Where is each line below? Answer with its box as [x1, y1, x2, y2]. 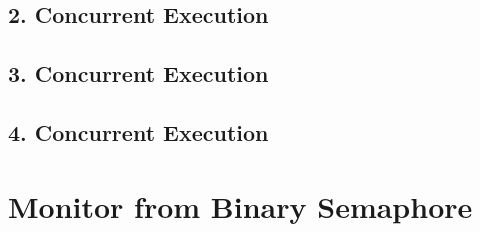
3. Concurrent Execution [8, 58, 269, 89]
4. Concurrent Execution [8, 116, 269, 147]
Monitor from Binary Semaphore [8, 185, 473, 226]
